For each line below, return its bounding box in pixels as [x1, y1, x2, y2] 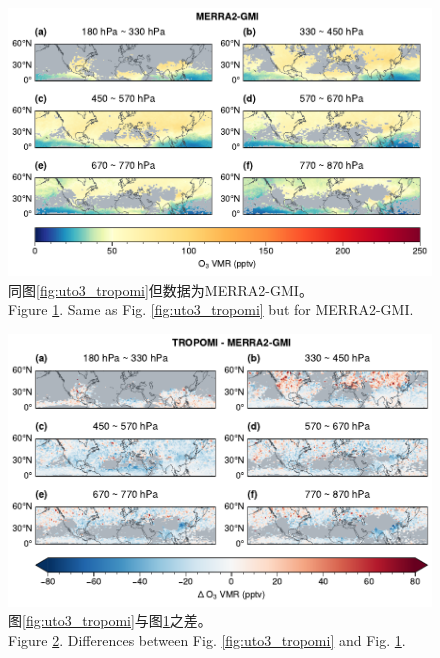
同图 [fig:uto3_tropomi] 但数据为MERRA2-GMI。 [8, 279, 313, 300]
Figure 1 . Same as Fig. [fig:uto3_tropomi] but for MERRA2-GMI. [8, 299, 414, 320]
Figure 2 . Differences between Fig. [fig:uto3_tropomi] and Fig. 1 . [8, 629, 406, 650]
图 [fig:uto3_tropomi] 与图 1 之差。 [8, 610, 212, 631]
